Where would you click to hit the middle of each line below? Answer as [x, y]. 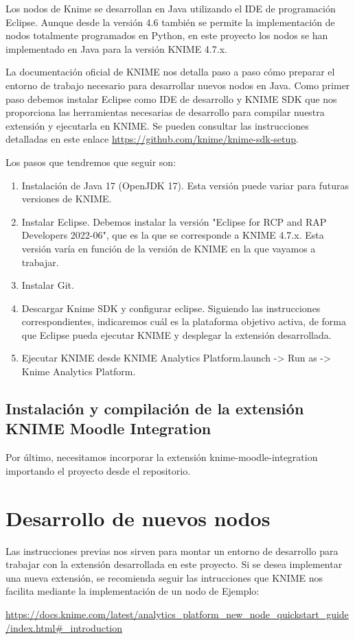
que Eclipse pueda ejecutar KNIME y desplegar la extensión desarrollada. [176, 334]
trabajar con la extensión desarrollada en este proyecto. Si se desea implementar [174, 564]
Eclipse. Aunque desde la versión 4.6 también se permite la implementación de [170, 22]
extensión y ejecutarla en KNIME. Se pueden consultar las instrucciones [157, 125]
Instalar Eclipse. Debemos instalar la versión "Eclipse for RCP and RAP [174, 221]
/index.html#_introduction [64, 627]
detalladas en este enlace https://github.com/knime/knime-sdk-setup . [152, 139]
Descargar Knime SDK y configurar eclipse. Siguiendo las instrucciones [171, 308]
